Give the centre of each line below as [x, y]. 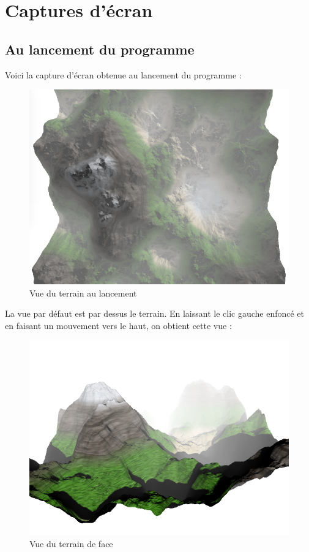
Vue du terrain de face [71, 544]
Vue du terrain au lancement [83, 293]
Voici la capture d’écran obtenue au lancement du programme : [123, 74]
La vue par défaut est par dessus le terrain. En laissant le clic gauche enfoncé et [155, 313]
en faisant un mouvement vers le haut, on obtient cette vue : [118, 325]
